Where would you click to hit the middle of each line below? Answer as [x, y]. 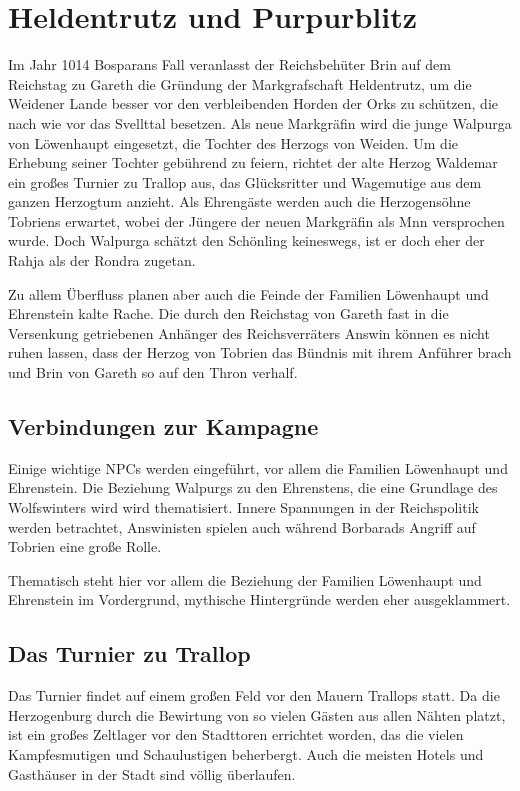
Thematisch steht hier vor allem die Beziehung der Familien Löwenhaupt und [245, 579]
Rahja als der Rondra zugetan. [102, 260]
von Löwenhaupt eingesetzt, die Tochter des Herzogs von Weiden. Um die [233, 142]
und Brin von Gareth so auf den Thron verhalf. [153, 372]
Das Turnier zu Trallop [129, 653]
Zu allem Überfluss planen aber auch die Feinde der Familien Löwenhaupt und [248, 293]
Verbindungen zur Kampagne [163, 426]
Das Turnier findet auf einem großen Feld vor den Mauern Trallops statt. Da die [254, 695]
